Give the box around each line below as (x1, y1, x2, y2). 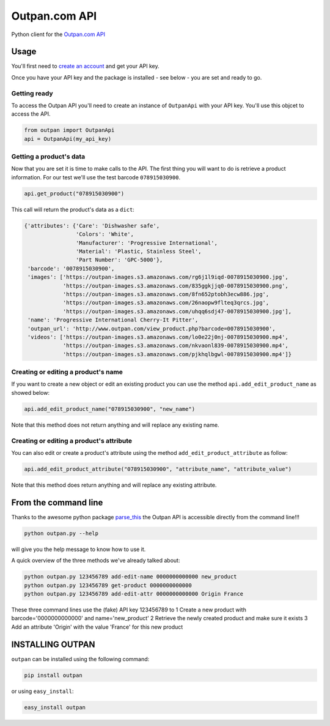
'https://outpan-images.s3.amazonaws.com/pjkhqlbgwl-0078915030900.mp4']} (62, 351, 292, 357)
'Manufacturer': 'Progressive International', (75, 239, 218, 246)
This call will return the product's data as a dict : (11, 206, 134, 213)
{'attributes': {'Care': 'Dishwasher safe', (24, 222, 160, 229)
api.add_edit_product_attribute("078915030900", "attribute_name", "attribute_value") (24, 465, 292, 473)
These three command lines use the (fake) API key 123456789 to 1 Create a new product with (11, 606, 247, 613)
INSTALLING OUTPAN (11, 639, 95, 649)
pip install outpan (24, 672, 82, 679)
